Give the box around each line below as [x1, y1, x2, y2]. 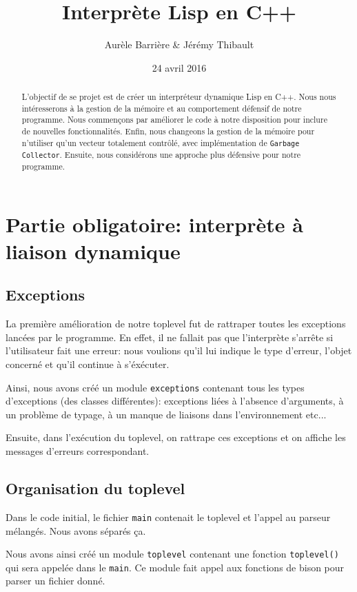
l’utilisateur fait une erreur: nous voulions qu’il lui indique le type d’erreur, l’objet [6, 343, 352, 358]
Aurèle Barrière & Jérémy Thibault [104, 37, 254, 52]
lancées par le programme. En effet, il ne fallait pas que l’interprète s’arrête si [6, 329, 334, 344]
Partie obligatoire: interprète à [6, 210, 303, 238]
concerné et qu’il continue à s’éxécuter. [6, 357, 170, 371]
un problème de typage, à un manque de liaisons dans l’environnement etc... [6, 407, 327, 421]
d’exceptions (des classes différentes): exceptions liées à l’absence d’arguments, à [6, 394, 344, 408]
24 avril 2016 [152, 60, 207, 74]
